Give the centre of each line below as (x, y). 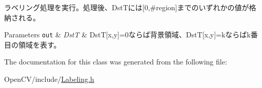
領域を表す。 (39, 44)
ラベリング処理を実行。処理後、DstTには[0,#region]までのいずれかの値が (127, 7)
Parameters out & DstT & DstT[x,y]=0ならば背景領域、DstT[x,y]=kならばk (127, 35)
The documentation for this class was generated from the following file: (116, 62)
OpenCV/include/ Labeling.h (49, 79)
